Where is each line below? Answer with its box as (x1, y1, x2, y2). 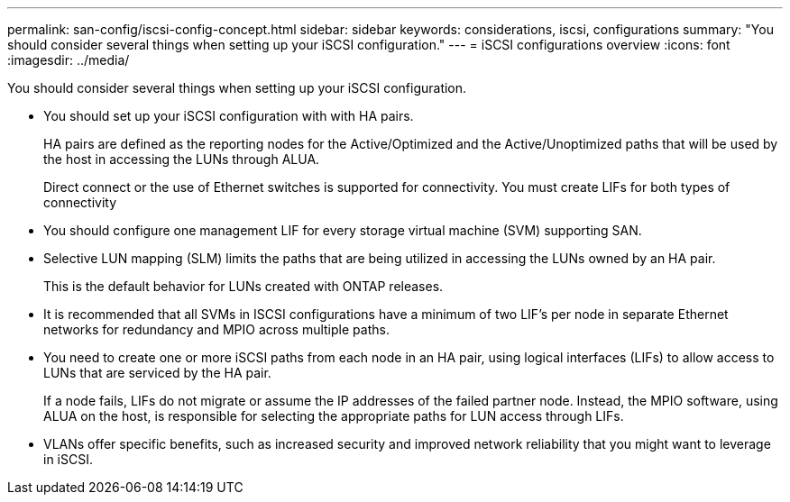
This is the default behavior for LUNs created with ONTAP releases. (43, 278, 444, 294)
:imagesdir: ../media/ (7, 52, 130, 68)
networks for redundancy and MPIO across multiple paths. (43, 322, 390, 337)
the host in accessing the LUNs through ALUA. (43, 151, 320, 167)
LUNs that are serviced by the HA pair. (43, 365, 271, 380)
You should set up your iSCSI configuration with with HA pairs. (43, 108, 414, 123)
